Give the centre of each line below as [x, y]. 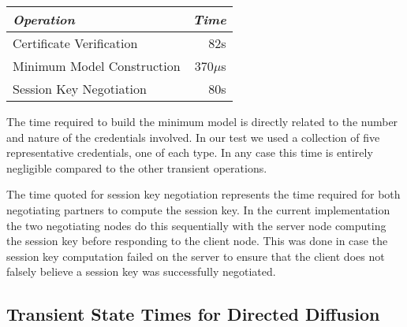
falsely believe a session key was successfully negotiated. [141, 271]
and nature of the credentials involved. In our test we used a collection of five [193, 137]
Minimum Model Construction [97, 66]
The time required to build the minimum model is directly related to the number [202, 121]
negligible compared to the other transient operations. [137, 167]
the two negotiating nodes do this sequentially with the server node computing [196, 225]
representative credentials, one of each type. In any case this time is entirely [190, 152]
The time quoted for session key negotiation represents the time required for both [203, 194]
